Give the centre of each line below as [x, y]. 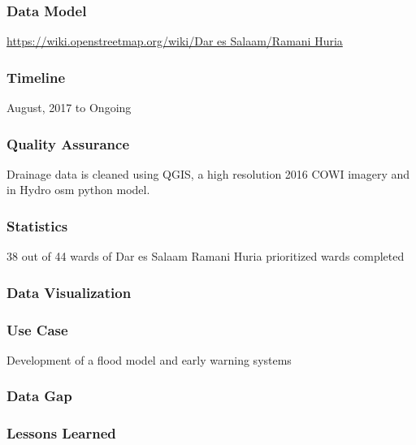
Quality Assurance [68, 143]
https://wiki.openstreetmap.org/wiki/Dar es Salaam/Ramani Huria [175, 41]
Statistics [37, 225]
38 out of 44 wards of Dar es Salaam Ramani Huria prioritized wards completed [206, 256]
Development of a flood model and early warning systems [149, 359]
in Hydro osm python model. [78, 190]
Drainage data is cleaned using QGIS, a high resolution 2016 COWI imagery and [208, 173]
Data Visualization [69, 292]
